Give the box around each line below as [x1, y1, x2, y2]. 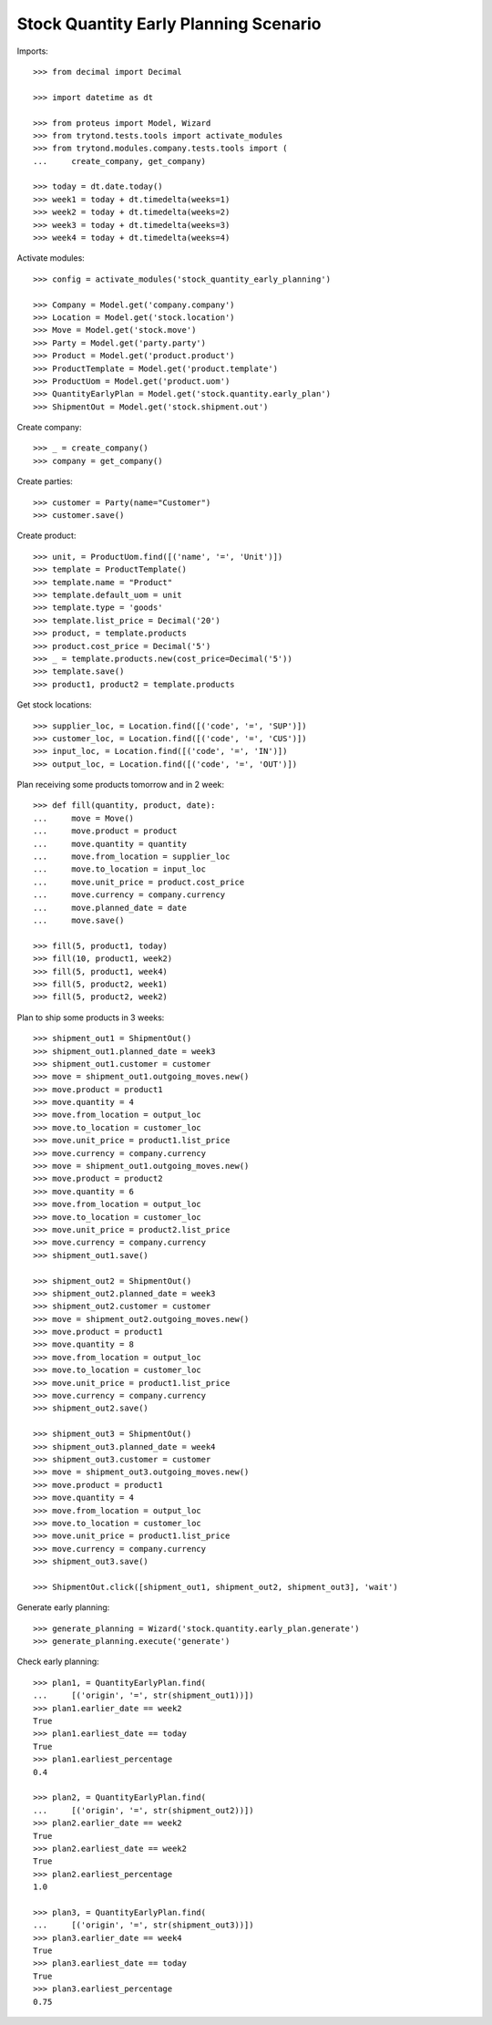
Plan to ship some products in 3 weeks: [16, 1012, 165, 1023]
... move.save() [33, 914, 125, 925]
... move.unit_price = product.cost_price [33, 876, 245, 887]
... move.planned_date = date [33, 903, 187, 913]
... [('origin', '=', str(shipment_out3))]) [33, 1920, 254, 1930]
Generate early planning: [16, 1602, 110, 1613]
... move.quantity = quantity [33, 839, 187, 849]
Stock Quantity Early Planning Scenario [16, 14, 323, 34]
